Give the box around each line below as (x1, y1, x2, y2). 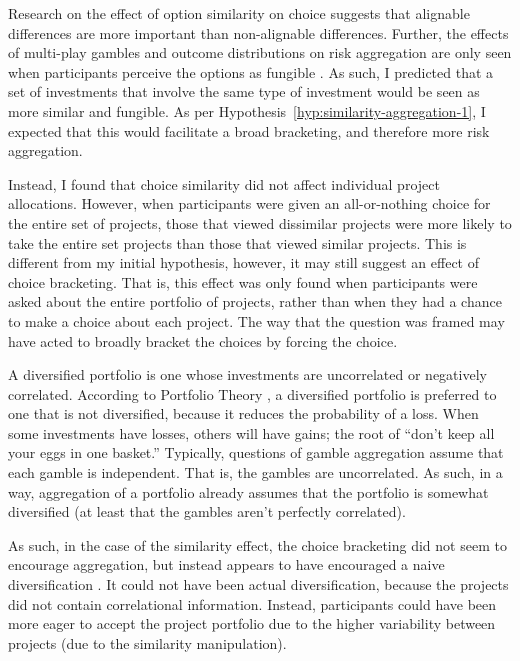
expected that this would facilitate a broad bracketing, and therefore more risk (8, 120, 490, 141)
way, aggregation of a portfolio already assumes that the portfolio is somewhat (8, 481, 489, 502)
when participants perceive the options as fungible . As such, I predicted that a (8, 61, 494, 82)
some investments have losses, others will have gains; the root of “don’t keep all (8, 422, 495, 443)
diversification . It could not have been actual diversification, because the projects (8, 574, 509, 595)
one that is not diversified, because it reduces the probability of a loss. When (8, 403, 479, 424)
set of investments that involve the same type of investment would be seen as (8, 81, 480, 102)
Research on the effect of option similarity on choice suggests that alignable (8, 3, 470, 23)
